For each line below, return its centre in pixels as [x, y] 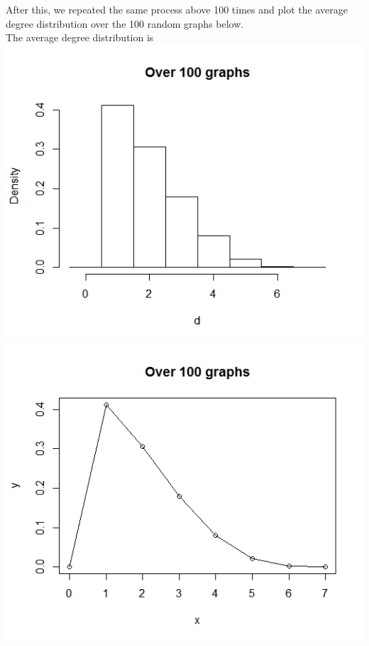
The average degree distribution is [80, 37]
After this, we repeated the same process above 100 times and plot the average [177, 9]
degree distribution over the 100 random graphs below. [125, 23]
